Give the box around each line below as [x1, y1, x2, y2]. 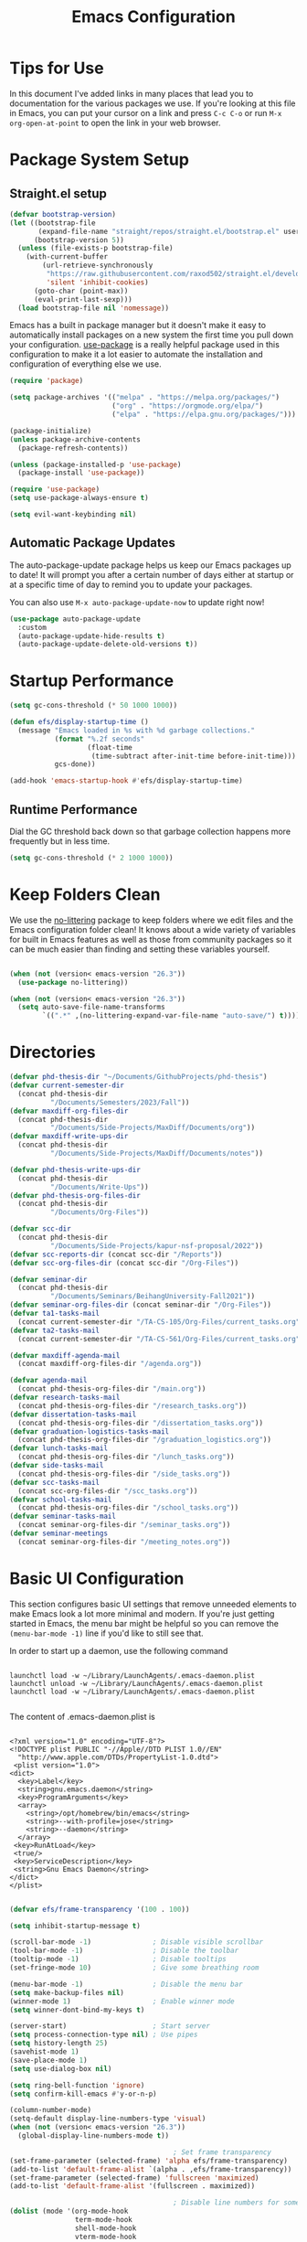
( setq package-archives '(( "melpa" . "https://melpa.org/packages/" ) [9, 393, 281, 402]
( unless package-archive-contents [9, 434, 142, 444]
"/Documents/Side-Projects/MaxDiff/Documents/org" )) [49, 1123, 256, 1133]
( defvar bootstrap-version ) [9, 209, 117, 219]
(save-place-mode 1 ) [9, 2055, 89, 2065]
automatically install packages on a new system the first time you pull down [9, 329, 294, 340]
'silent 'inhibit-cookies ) [46, 277, 149, 287]
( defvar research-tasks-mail [9, 1393, 121, 1402]
